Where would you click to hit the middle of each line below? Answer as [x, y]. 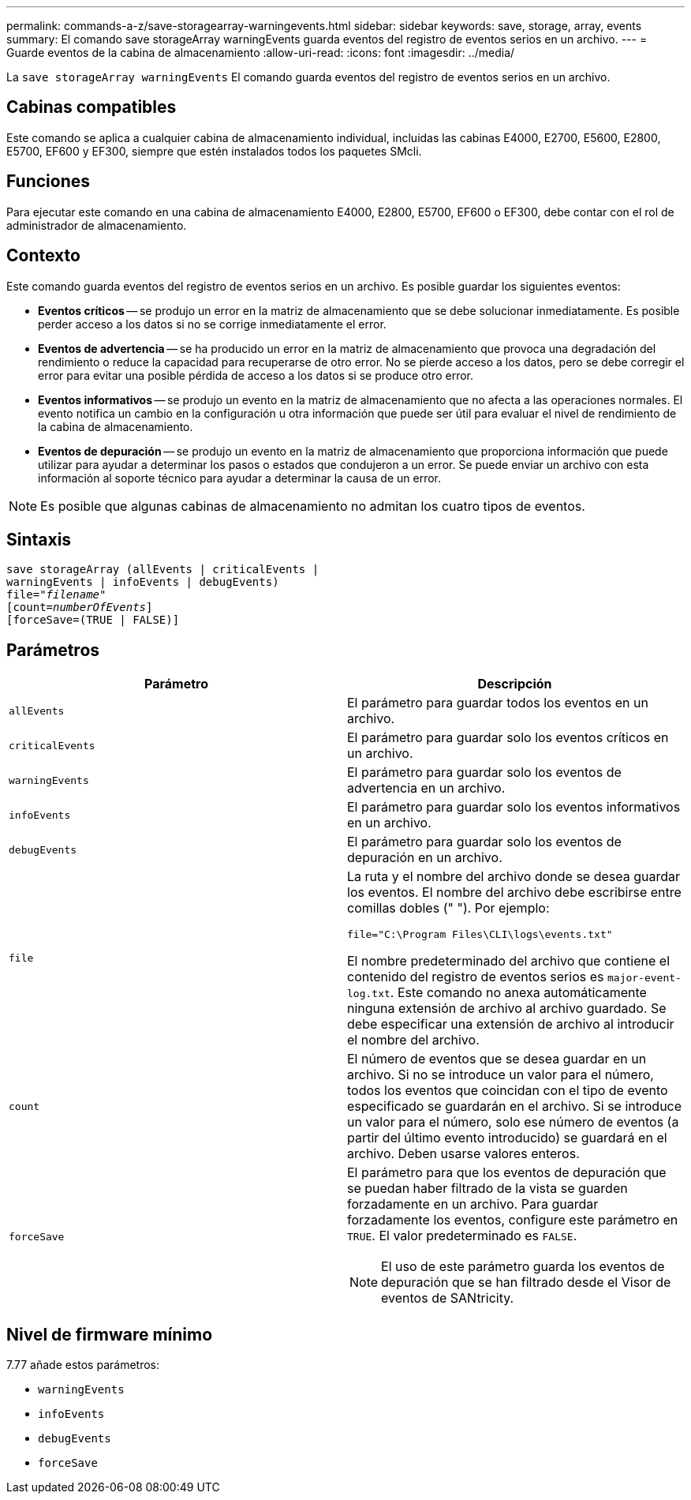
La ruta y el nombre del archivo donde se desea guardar [514, 877]
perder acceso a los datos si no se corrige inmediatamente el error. [212, 324]
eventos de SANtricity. [448, 1298]
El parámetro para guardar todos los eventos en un [498, 703]
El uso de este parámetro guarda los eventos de [523, 1267]
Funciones [49, 182]
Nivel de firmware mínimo [110, 1334]
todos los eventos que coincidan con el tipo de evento [508, 1091]
